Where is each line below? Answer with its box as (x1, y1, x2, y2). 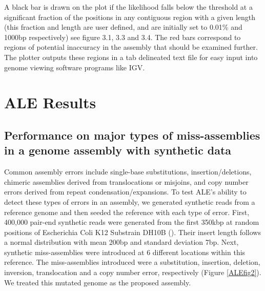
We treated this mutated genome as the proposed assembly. (4, 277, 191, 287)
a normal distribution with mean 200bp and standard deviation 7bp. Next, (4, 237, 239, 247)
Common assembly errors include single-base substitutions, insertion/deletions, (4, 166, 252, 177)
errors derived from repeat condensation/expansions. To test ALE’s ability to (4, 186, 247, 197)
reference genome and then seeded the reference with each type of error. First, (4, 206, 250, 217)
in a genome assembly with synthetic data (4, 142, 232, 158)
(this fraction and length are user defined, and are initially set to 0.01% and (4, 22, 242, 32)
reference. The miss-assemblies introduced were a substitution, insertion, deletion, (4, 257, 260, 267)
